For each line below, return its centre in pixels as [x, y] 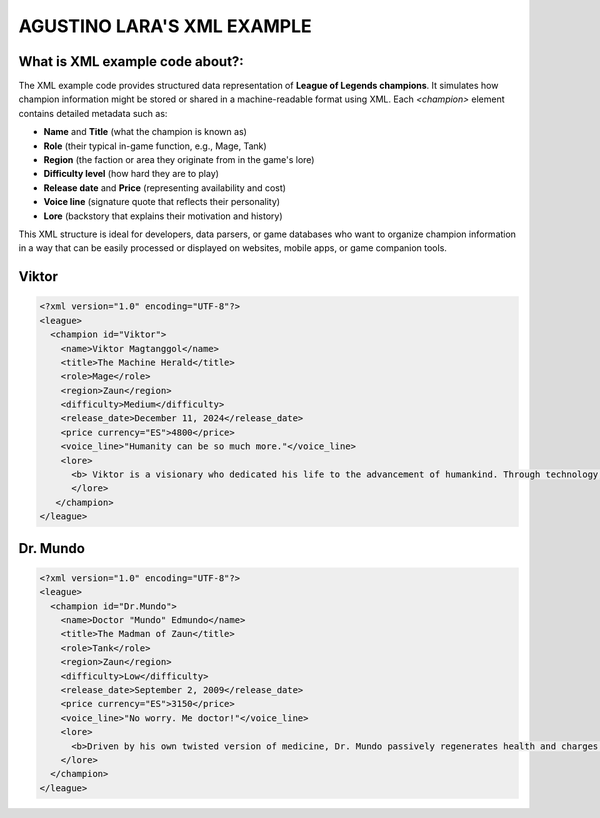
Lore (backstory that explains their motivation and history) [163, 216]
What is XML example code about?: [131, 61]
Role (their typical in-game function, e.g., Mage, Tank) [155, 146]
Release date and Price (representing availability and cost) [165, 187]
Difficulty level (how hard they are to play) [131, 174]
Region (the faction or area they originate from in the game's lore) [179, 160]
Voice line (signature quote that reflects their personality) [161, 202]
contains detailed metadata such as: [93, 113]
